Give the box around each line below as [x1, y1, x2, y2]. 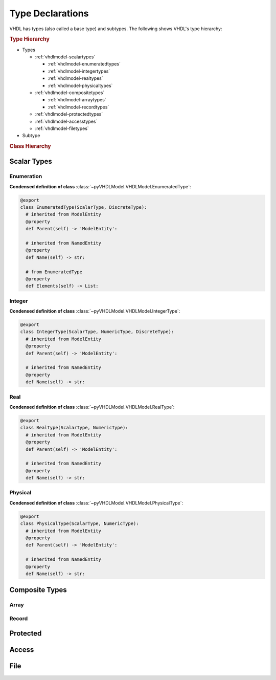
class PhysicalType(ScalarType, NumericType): [20, 521, 139, 527]
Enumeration [9, 173, 42, 180]
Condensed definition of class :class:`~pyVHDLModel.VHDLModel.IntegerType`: [9, 308, 180, 314]
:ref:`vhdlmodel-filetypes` [35, 125, 89, 131]
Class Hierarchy [9, 143, 51, 150]
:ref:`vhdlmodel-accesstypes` [35, 118, 98, 124]
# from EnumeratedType [26, 269, 83, 275]
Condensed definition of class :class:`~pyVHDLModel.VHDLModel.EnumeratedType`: [9, 183, 191, 189]
